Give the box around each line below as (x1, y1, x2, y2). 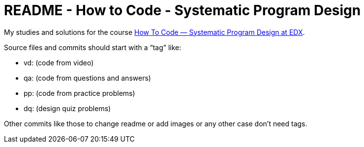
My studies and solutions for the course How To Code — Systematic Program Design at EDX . (4, 28, 305, 36)
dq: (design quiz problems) (24, 104, 111, 113)
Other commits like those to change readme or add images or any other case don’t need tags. (4, 119, 307, 128)
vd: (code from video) (24, 58, 94, 67)
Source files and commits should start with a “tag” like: (4, 43, 182, 52)
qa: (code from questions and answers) (24, 73, 151, 82)
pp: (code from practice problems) (24, 88, 135, 97)
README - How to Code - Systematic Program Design (4, 2, 361, 19)
